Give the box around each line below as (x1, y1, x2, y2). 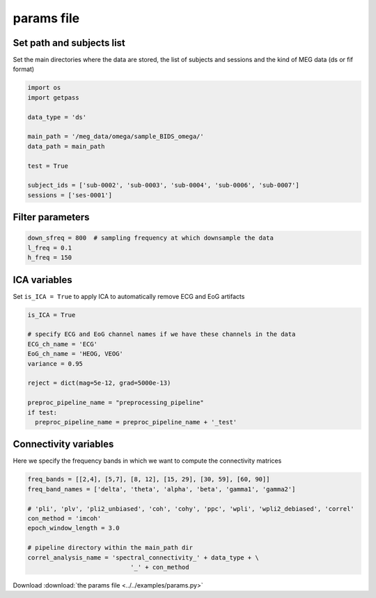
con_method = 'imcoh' (27, 514, 102, 522)
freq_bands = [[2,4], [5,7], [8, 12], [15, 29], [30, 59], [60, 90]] (27, 475, 270, 484)
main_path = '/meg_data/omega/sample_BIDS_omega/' (27, 132, 205, 141)
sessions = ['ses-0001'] (27, 191, 113, 199)
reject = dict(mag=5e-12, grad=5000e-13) (27, 379, 171, 387)
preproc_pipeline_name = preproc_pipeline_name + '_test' (35, 418, 237, 426)
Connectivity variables (13, 438, 114, 450)
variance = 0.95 (27, 360, 84, 367)
